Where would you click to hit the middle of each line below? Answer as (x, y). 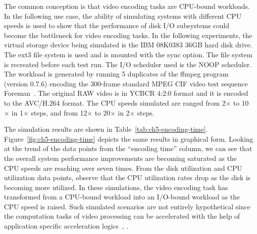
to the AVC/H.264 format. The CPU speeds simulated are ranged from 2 (115, 102)
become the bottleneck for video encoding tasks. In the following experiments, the (128, 35)
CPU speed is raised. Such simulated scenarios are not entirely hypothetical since (127, 206)
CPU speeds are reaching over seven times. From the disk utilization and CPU (123, 168)
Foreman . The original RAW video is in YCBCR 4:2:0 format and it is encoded (126, 93)
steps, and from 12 (59, 112)
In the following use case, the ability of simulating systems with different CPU (123, 16)
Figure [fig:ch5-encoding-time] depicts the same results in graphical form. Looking (129, 138)
